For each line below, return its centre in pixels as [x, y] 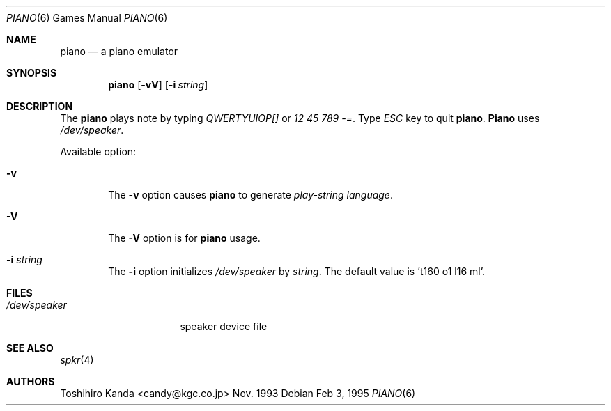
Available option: [98, 152]
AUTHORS [31, 381]
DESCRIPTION [40, 106]
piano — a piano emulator [119, 51]
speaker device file [224, 326]
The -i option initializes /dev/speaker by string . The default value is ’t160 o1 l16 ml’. [296, 271]
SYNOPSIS [32, 73]
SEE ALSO [30, 348]
